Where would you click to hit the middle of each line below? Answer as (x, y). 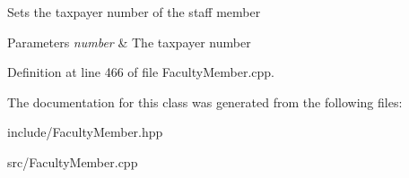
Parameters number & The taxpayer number (129, 42)
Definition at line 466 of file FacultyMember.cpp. (141, 72)
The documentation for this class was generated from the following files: (205, 102)
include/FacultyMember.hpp (85, 132)
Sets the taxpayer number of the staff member (134, 12)
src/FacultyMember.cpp (73, 161)
